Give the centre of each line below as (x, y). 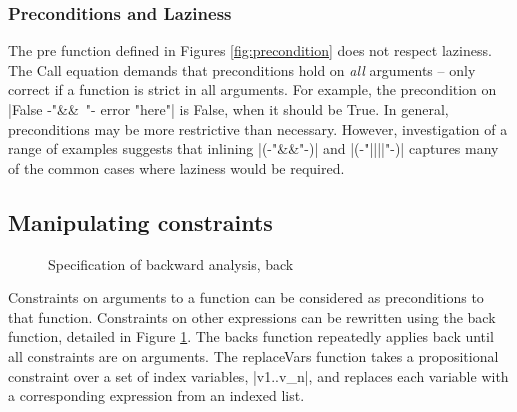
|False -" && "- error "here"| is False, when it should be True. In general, (228, 109)
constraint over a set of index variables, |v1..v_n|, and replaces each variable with (258, 375)
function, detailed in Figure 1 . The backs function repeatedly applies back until (251, 336)
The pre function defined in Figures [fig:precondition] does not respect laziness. (250, 50)
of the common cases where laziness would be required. (176, 167)
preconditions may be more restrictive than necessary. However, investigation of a (258, 128)
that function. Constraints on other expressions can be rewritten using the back (252, 316)
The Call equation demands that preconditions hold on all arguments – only (242, 69)
